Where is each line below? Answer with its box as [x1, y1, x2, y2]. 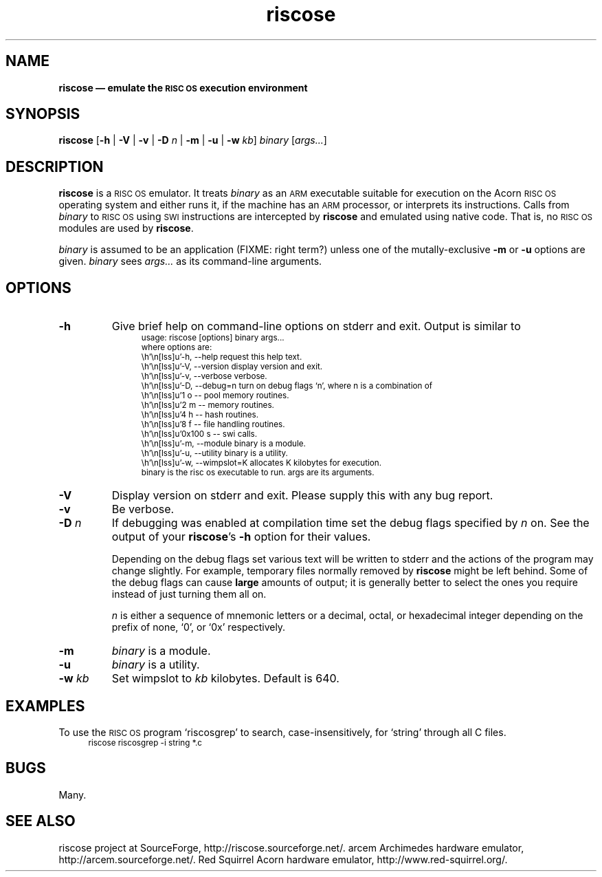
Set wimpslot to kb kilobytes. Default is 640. [111, 671, 339, 686]
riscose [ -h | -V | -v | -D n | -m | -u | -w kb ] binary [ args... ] [58, 134, 327, 147]
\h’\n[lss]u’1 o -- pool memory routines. [141, 391, 289, 401]
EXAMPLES [5, 697, 85, 715]
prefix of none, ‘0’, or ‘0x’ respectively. [111, 621, 286, 634]
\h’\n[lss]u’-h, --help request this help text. [141, 352, 302, 362]
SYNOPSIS [5, 105, 80, 123]
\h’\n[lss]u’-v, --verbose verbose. [141, 371, 267, 382]
